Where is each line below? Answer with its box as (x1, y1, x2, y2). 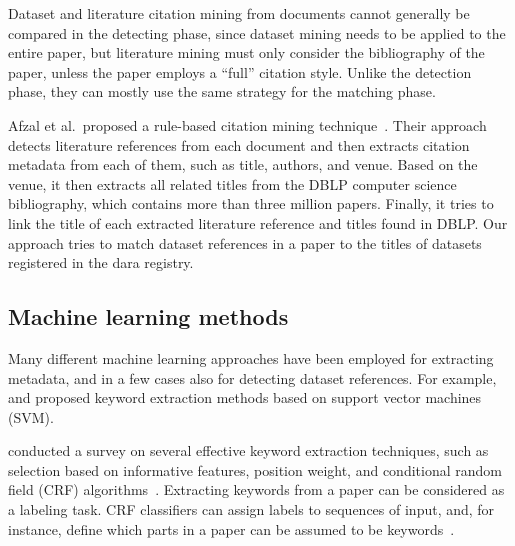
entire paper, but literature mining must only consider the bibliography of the (8, 42, 485, 63)
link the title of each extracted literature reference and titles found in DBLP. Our (8, 212, 508, 233)
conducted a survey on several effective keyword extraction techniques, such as (8, 440, 489, 461)
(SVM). (8, 406, 54, 427)
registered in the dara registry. (8, 252, 194, 273)
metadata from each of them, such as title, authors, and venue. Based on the (8, 154, 478, 175)
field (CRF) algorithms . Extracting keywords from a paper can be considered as (8, 479, 505, 500)
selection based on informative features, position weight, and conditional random (8, 459, 502, 480)
